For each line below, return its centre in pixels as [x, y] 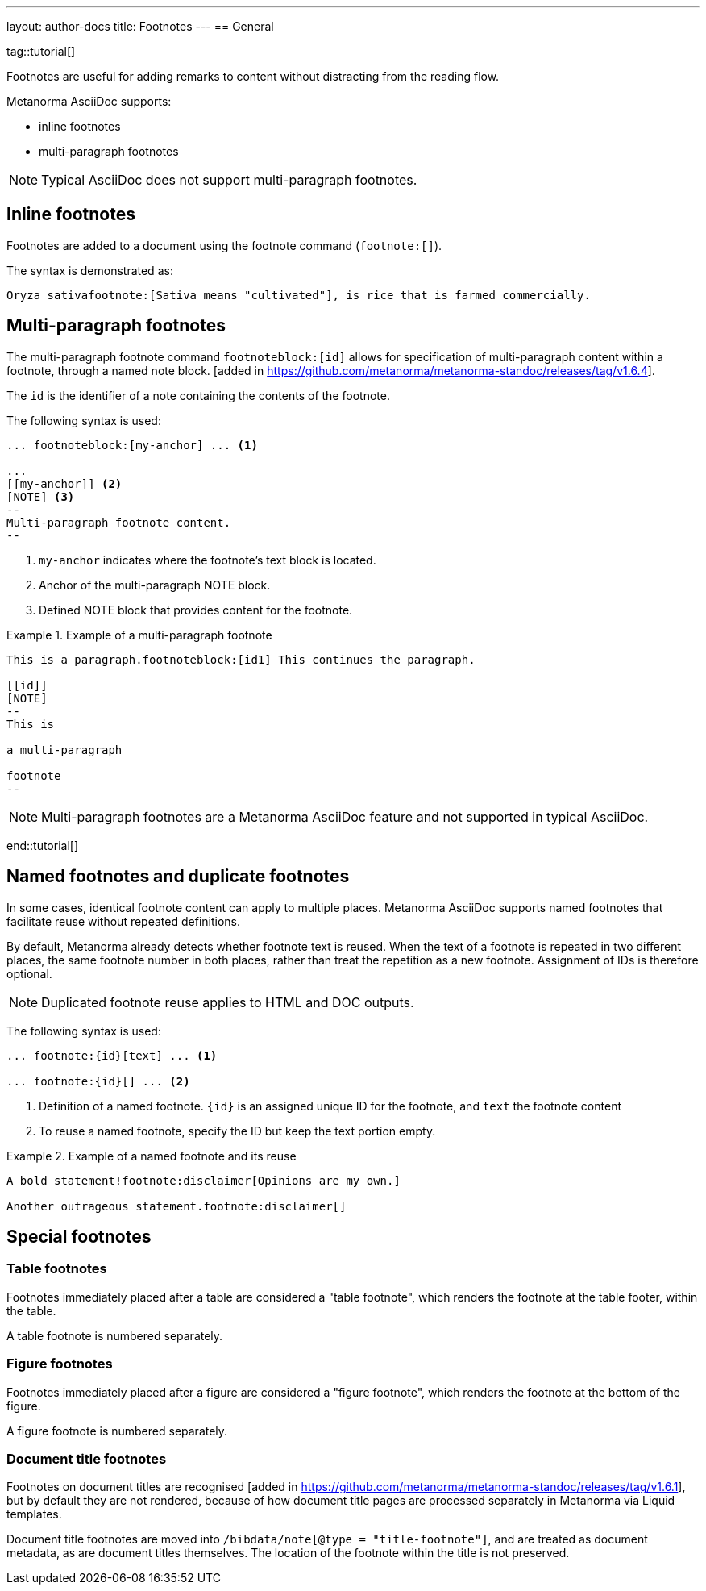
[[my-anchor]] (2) [64, 483]
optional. [29, 973]
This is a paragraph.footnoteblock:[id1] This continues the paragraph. [241, 659]
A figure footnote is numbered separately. [117, 1431]
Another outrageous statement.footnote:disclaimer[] [176, 1206]
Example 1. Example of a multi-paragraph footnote [139, 635]
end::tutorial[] [43, 845]
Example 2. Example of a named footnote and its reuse [152, 1156]
